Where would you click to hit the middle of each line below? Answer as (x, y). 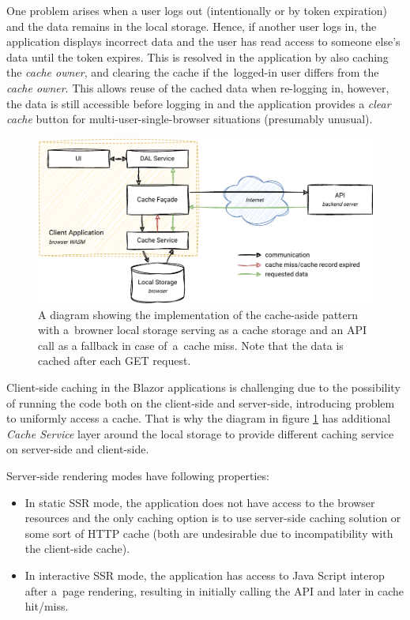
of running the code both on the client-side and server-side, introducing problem (201, 402)
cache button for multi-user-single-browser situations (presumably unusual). (190, 119)
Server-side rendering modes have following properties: (138, 476)
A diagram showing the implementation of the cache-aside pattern (198, 314)
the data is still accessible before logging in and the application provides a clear (199, 103)
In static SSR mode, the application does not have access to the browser (200, 502)
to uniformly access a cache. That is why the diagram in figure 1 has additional (199, 418)
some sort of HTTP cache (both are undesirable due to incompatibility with (209, 533)
